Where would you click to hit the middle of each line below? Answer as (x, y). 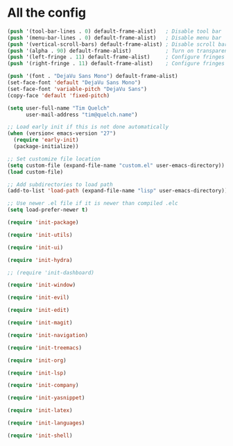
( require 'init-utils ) (40, 235)
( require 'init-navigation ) (48, 335)
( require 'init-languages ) (46, 423)
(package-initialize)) (46, 147)
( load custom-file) (35, 172)
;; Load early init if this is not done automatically (88, 127)
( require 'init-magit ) (40, 323)
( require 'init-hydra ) (40, 260)
